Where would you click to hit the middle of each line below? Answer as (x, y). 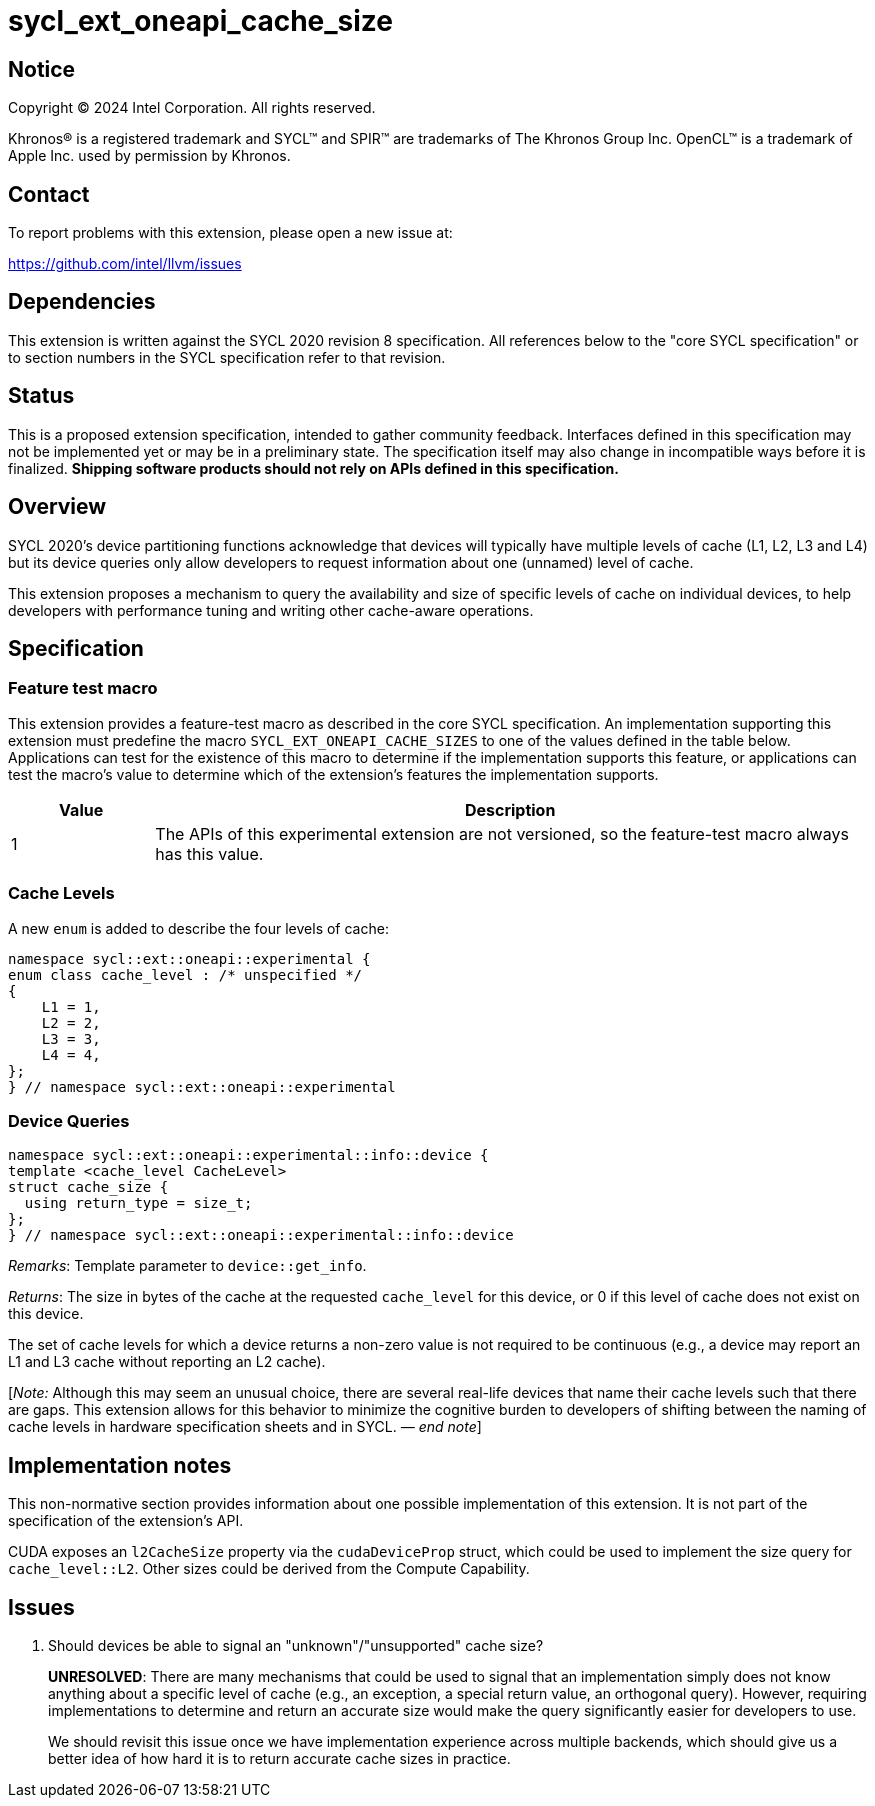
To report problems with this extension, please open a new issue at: (230, 233)
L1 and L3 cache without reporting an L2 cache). (167, 1362)
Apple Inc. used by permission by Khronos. (149, 156)
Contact (49, 194)
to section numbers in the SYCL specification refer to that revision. (227, 357)
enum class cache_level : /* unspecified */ (185, 974)
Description (510, 809)
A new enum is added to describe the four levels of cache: (198, 928)
